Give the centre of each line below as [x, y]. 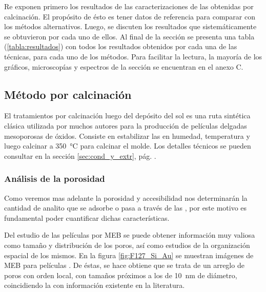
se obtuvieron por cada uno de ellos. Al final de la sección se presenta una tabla [129, 36]
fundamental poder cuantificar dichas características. [87, 217]
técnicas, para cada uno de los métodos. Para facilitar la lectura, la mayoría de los [133, 56]
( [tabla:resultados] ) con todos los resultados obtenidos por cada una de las [121, 46]
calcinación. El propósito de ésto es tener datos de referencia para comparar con [130, 16]
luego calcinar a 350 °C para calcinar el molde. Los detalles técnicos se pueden [128, 146]
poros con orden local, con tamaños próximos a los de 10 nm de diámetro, [121, 275]
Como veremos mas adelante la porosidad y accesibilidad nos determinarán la [126, 197]
